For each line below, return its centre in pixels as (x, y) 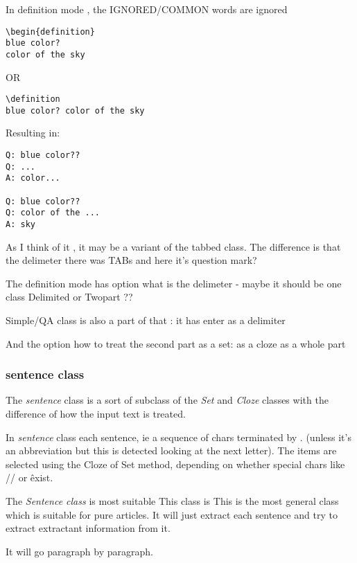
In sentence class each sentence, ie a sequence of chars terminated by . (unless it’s (178, 437)
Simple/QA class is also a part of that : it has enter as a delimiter (146, 320)
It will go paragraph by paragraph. (79, 551)
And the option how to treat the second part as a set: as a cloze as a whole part (176, 343)
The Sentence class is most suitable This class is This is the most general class (172, 501)
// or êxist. (29, 477)
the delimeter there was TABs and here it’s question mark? (131, 260)
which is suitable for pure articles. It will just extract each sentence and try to (172, 514)
